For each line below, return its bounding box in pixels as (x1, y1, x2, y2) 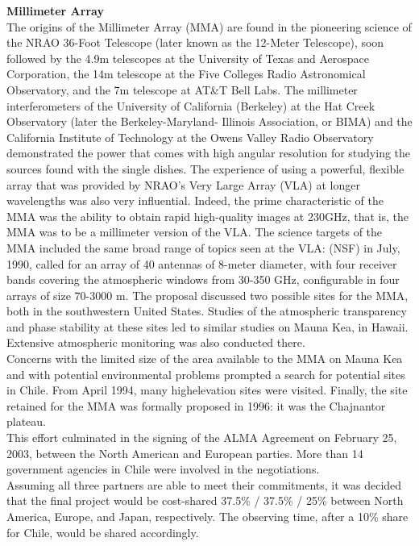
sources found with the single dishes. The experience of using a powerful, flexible (6, 160, 404, 177)
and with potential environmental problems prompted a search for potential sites (6, 365, 405, 382)
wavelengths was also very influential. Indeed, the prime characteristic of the (6, 192, 384, 209)
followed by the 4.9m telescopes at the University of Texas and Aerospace (6, 49, 369, 66)
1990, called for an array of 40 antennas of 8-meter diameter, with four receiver (6, 255, 397, 272)
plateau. (6, 413, 47, 430)
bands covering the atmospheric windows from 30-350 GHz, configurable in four (6, 271, 400, 288)
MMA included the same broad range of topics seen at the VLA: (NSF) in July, (6, 239, 400, 256)
